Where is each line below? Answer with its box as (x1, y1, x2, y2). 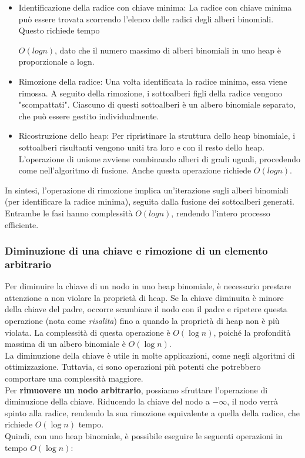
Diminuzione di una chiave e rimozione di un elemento (5, 243, 268, 258)
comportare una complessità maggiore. (5, 372, 143, 384)
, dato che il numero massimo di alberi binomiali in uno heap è (55, 44, 281, 56)
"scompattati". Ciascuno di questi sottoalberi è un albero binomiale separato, (18, 98, 296, 111)
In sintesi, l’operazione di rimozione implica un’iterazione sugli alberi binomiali (5, 183, 289, 196)
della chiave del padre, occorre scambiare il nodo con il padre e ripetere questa (5, 303, 287, 315)
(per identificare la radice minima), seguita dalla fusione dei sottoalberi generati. (5, 195, 294, 208)
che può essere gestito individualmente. (18, 109, 159, 122)
